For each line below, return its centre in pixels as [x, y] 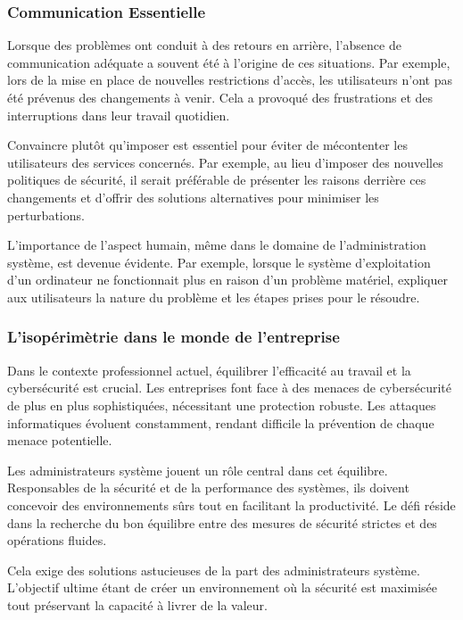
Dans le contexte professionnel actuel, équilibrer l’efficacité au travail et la [209, 370]
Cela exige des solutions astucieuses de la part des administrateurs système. [214, 570]
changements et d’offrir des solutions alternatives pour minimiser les [193, 197]
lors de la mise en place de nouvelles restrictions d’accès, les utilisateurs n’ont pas [230, 80]
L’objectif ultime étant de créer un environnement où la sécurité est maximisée [222, 587]
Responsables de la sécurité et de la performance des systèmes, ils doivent [208, 488]
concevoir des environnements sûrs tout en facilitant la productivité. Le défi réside [231, 504]
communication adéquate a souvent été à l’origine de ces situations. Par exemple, [229, 62]
